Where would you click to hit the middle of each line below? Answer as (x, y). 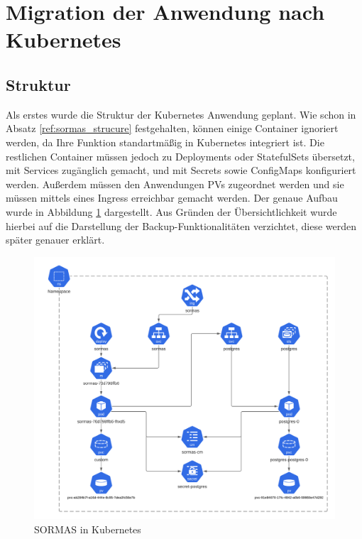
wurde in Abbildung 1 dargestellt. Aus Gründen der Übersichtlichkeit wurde (171, 211)
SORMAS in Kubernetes (88, 529)
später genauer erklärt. (55, 240)
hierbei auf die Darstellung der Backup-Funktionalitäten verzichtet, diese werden (181, 225)
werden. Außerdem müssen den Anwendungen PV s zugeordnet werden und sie (175, 184)
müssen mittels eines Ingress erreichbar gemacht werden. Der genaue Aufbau (172, 198)
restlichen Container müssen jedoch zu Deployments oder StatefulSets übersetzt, (180, 156)
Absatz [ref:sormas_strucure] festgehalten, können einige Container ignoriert (172, 128)
